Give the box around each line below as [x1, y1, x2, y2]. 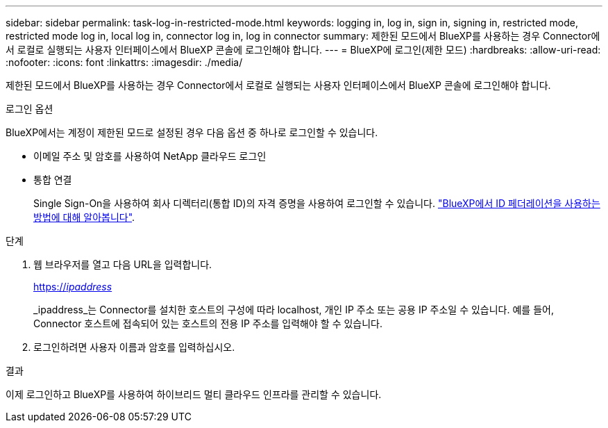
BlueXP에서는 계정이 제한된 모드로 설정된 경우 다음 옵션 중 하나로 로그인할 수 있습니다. [6, 126, 378, 138]
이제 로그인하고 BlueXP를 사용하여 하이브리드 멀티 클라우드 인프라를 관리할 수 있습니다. [6, 388, 382, 400]
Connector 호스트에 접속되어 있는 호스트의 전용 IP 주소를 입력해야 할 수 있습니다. [33, 318, 382, 329]
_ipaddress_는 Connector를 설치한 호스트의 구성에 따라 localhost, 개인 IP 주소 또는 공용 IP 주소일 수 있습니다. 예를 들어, [33, 304, 554, 315]
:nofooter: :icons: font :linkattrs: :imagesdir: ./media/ [6, 56, 243, 68]
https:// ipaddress [33, 281, 112, 293]
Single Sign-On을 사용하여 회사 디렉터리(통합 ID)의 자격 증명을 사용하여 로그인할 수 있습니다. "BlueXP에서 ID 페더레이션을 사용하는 [33, 197, 600, 209]
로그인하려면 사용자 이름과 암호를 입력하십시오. [33, 341, 235, 353]
